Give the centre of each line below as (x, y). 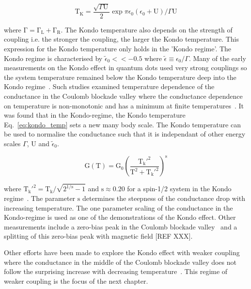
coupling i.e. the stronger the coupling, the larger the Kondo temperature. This (121, 39)
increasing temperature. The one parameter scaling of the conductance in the (118, 207)
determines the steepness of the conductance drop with (164, 198)
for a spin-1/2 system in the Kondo (179, 189)
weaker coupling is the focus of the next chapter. (76, 281)
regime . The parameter (40, 198)
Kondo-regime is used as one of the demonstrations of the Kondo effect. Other (120, 217)
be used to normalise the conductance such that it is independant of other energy (125, 134)
